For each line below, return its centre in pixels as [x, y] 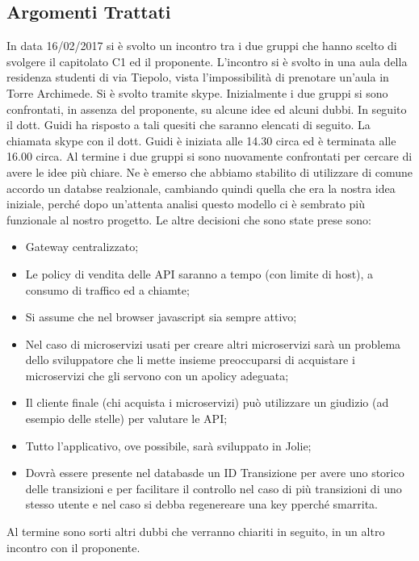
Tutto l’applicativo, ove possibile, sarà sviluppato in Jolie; [168, 445]
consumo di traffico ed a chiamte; [107, 289]
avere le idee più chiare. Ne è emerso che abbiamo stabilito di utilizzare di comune [210, 172]
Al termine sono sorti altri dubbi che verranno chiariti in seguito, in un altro [196, 532]
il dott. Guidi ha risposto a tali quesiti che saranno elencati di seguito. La [189, 125]
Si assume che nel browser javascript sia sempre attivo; [161, 317]
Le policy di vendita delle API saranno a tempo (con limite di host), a [199, 273]
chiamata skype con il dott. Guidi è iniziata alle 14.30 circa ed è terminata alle [201, 140]
